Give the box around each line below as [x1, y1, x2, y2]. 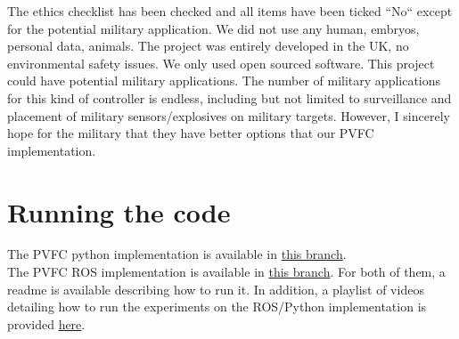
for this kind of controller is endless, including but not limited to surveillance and [7, 88, 452, 107]
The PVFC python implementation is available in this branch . [7, 245, 347, 263]
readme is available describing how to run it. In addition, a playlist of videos [7, 279, 424, 298]
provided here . [7, 314, 86, 333]
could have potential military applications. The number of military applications [7, 71, 441, 90]
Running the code [7, 193, 231, 230]
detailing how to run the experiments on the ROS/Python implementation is [7, 297, 427, 316]
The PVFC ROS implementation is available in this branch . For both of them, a [7, 262, 446, 281]
